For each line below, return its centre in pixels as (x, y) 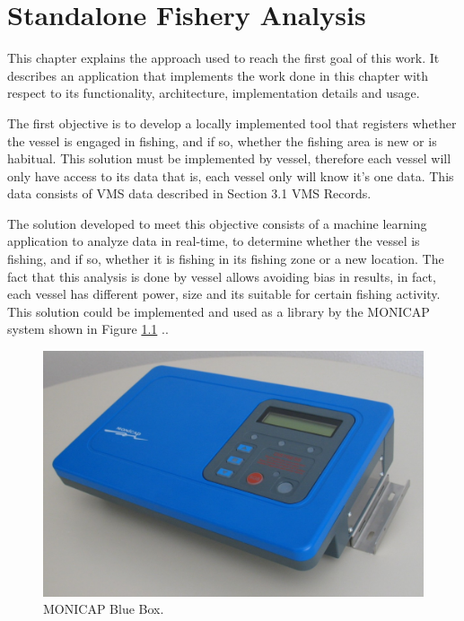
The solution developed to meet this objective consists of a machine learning (217, 223)
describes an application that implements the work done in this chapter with (218, 75)
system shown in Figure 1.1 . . (88, 329)
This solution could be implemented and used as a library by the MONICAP (219, 311)
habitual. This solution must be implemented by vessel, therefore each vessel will (229, 158)
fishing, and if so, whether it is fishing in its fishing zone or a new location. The (226, 259)
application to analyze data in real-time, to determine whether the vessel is (214, 241)
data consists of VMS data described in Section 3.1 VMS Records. (189, 193)
